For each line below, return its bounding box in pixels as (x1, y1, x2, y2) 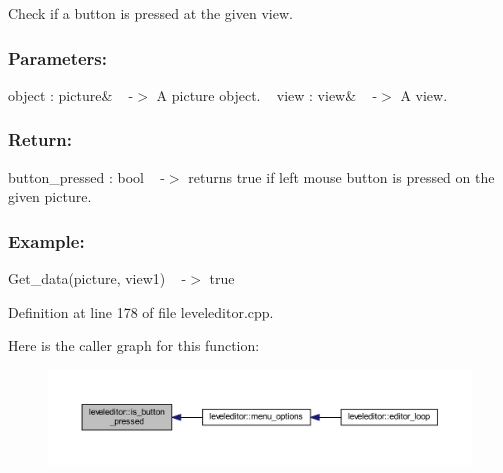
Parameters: (8, 45, 108, 70)
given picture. (8, 186, 92, 207)
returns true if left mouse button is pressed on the (188, 166, 495, 187)
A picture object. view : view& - (156, 84, 378, 105)
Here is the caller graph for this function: (8, 335, 260, 356)
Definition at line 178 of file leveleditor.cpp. (8, 301, 274, 322)
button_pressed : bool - (8, 166, 165, 187)
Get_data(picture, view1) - (8, 268, 187, 289)
